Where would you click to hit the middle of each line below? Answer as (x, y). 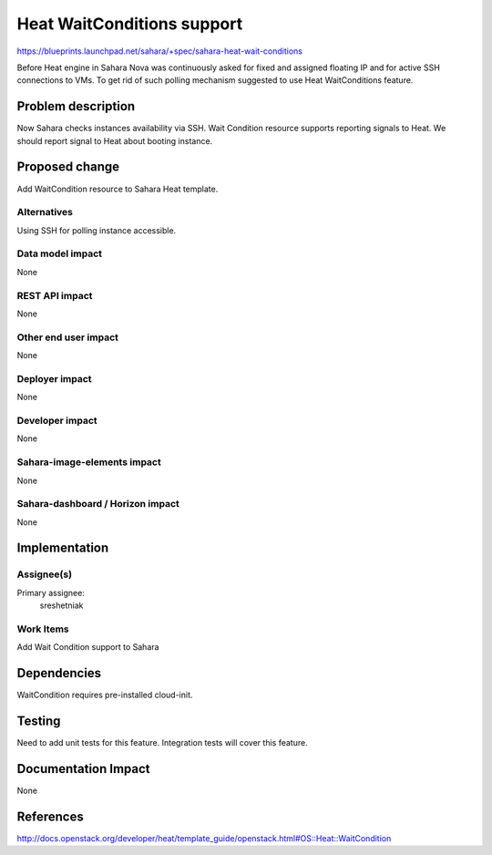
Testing (39, 721)
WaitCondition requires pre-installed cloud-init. (105, 695)
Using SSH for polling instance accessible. (97, 230)
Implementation (63, 548)
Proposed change (68, 167)
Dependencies (59, 673)
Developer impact (57, 421)
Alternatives (45, 212)
